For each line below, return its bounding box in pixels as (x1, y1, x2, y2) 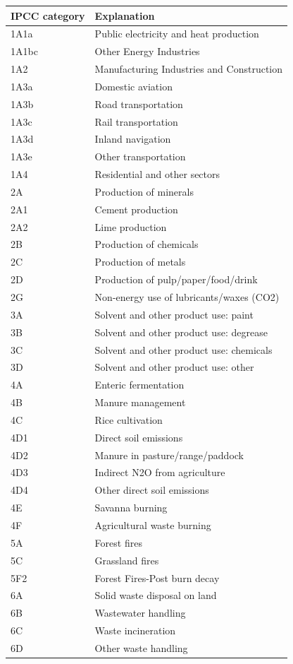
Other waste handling (94, 640, 188, 655)
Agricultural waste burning (94, 517, 211, 532)
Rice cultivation (94, 412, 163, 427)
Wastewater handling (94, 605, 186, 620)
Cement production (94, 201, 178, 216)
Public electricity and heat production (94, 26, 259, 41)
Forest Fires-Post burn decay (94, 570, 220, 585)
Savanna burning (94, 500, 168, 515)
